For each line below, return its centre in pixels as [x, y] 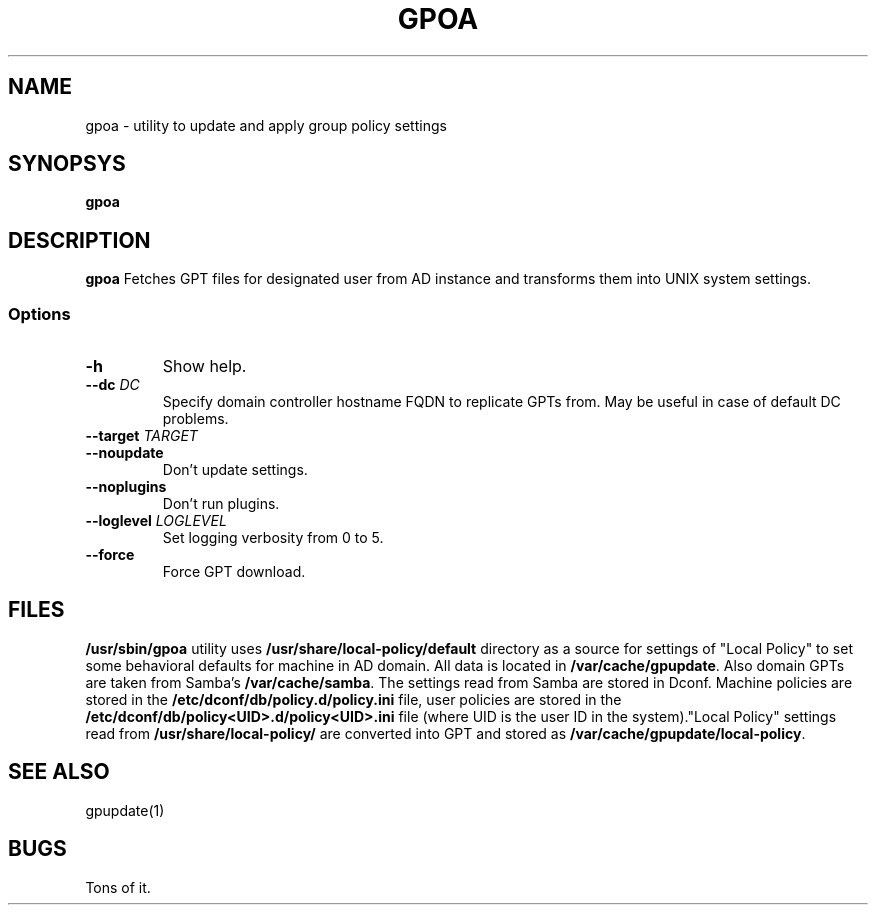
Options [39, 313]
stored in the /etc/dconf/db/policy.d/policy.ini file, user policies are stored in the [353, 699]
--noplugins [126, 487]
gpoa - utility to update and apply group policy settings [266, 125]
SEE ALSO [59, 772]
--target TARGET [141, 436]
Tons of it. [118, 887]
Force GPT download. [234, 572]
